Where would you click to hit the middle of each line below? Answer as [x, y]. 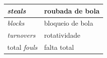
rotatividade [62, 35]
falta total [59, 47]
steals [17, 10]
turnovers [21, 35]
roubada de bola [72, 10]
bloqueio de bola [69, 23]
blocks [16, 23]
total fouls [22, 47]
